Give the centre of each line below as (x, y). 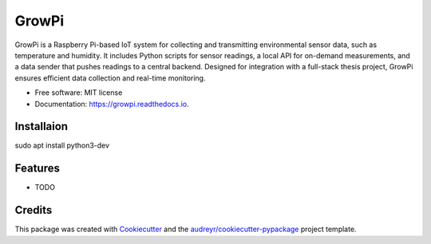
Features (37, 169)
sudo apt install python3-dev (62, 146)
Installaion (41, 126)
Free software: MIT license (79, 92)
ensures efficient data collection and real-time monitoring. (110, 78)
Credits (34, 210)
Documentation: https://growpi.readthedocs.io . (112, 104)
